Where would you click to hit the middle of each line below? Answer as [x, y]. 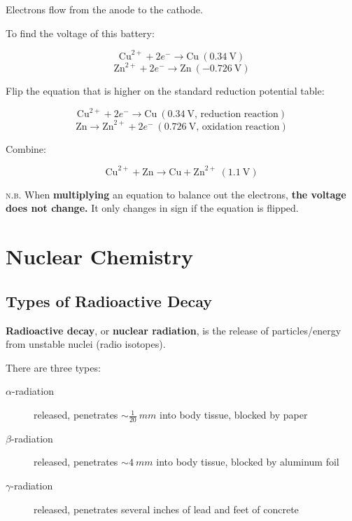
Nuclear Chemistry [99, 256]
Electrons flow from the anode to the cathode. [104, 9]
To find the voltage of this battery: [80, 33]
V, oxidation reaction [234, 127]
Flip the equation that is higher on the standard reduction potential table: [165, 91]
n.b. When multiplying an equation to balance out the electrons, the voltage [176, 194]
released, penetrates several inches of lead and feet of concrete [166, 509]
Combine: [26, 148]
